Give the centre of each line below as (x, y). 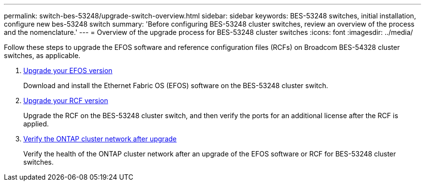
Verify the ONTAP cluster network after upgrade (100, 139)
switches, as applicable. (42, 55)
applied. (36, 124)
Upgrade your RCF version (66, 100)
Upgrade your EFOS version (68, 70)
